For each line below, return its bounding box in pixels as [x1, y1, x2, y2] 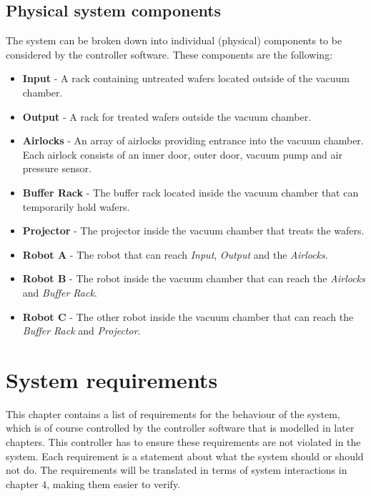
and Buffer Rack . [22, 284, 97, 299]
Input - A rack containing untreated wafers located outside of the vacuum [22, 71, 350, 86]
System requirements [6, 364, 218, 394]
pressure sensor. [22, 161, 91, 176]
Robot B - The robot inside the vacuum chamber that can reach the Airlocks [22, 271, 365, 286]
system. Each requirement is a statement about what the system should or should [6, 448, 364, 463]
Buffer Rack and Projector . [22, 323, 141, 338]
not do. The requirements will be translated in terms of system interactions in [6, 462, 347, 477]
